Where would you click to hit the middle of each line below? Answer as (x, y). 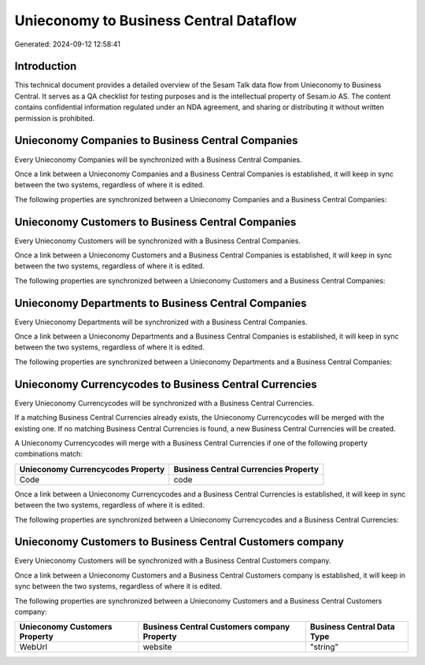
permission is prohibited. (55, 118)
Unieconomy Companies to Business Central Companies (156, 140)
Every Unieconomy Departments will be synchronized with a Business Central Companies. (161, 322)
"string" (324, 647)
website (157, 647)
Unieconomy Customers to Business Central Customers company (179, 542)
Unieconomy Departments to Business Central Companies (161, 303)
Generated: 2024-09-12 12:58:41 (68, 44)
